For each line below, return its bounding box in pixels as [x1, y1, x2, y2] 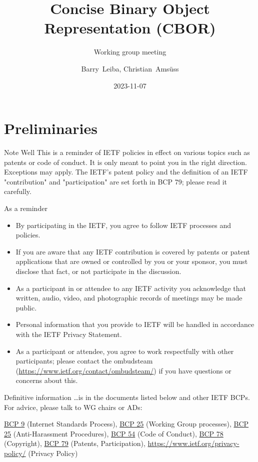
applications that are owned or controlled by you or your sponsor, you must [15, 256, 248, 266]
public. [15, 302, 37, 312]
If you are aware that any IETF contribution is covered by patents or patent [15, 246, 250, 256]
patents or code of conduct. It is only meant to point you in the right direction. [4, 156, 247, 167]
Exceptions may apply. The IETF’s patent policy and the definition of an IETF [4, 166, 248, 177]
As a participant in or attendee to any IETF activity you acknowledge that [15, 282, 246, 293]
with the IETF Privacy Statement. [15, 328, 122, 339]
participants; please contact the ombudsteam [15, 355, 153, 366]
